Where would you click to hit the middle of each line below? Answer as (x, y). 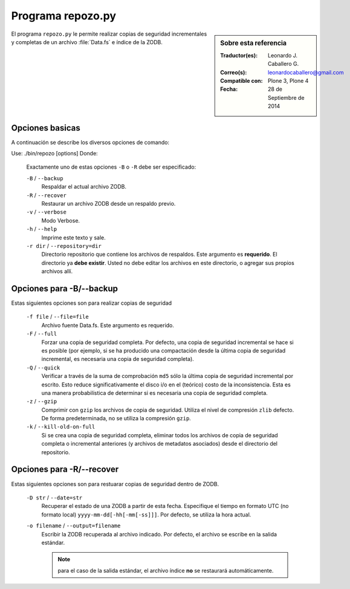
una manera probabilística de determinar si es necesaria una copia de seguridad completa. (155, 392)
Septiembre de (286, 97)
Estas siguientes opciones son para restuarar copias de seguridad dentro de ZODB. (115, 484)
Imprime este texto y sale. (73, 237)
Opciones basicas (46, 128)
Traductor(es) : (239, 55)
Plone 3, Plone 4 (288, 80)
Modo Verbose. (61, 220)
